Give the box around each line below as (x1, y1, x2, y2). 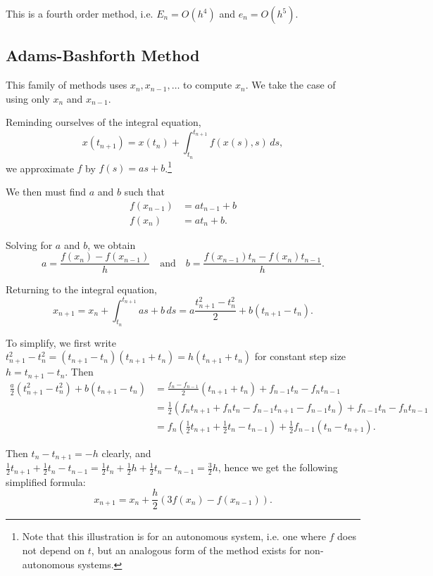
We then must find (6, 184, 87, 198)
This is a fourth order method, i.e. (6, 6, 153, 20)
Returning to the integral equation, (6, 282, 157, 297)
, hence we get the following (218, 460, 338, 475)
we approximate (6, 160, 74, 175)
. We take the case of (245, 77, 336, 92)
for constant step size (254, 349, 346, 364)
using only (6, 91, 50, 105)
